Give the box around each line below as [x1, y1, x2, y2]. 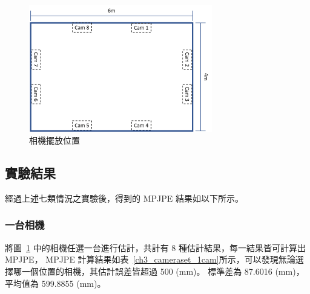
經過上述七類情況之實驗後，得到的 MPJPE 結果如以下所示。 [5, 191, 243, 204]
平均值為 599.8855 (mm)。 [5, 276, 106, 289]
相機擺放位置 [29, 134, 80, 147]
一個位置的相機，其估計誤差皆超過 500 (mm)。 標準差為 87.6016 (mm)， [21, 264, 305, 277]
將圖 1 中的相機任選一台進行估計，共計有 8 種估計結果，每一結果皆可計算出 [5, 241, 306, 254]
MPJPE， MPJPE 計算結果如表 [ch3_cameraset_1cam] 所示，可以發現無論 [5, 253, 295, 266]
